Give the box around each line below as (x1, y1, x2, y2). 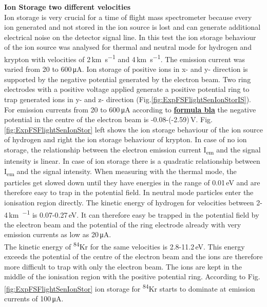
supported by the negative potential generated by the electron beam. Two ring (4, 73, 251, 84)
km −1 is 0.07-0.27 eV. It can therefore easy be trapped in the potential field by (9, 207, 259, 220)
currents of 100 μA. (4, 293, 64, 304)
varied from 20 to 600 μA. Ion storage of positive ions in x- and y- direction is (4, 64, 248, 74)
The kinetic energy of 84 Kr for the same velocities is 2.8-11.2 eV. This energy (4, 240, 245, 252)
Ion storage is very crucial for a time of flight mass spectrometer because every (4, 11, 252, 22)
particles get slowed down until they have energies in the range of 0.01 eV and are (4, 177, 260, 187)
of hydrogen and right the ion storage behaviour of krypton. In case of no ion (4, 134, 247, 145)
